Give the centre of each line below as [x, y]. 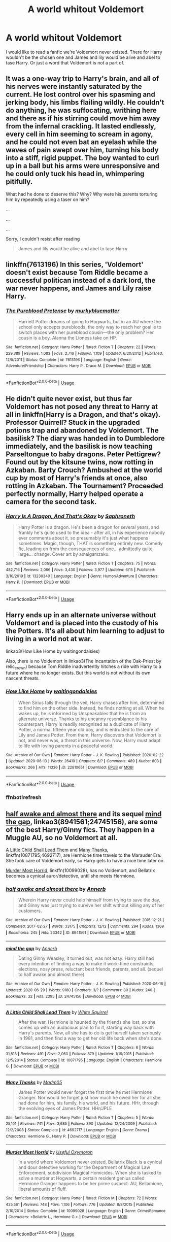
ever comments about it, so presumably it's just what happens [83, 538]
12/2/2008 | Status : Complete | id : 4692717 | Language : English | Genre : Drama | [78, 1130]
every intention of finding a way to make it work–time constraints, [87, 964]
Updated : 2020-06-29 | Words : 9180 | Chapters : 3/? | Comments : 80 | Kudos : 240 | [80, 990]
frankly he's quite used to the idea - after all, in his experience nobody [92, 533]
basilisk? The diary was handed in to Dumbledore [85, 438]
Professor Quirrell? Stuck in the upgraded [73, 423]
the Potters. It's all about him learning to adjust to [85, 631]
